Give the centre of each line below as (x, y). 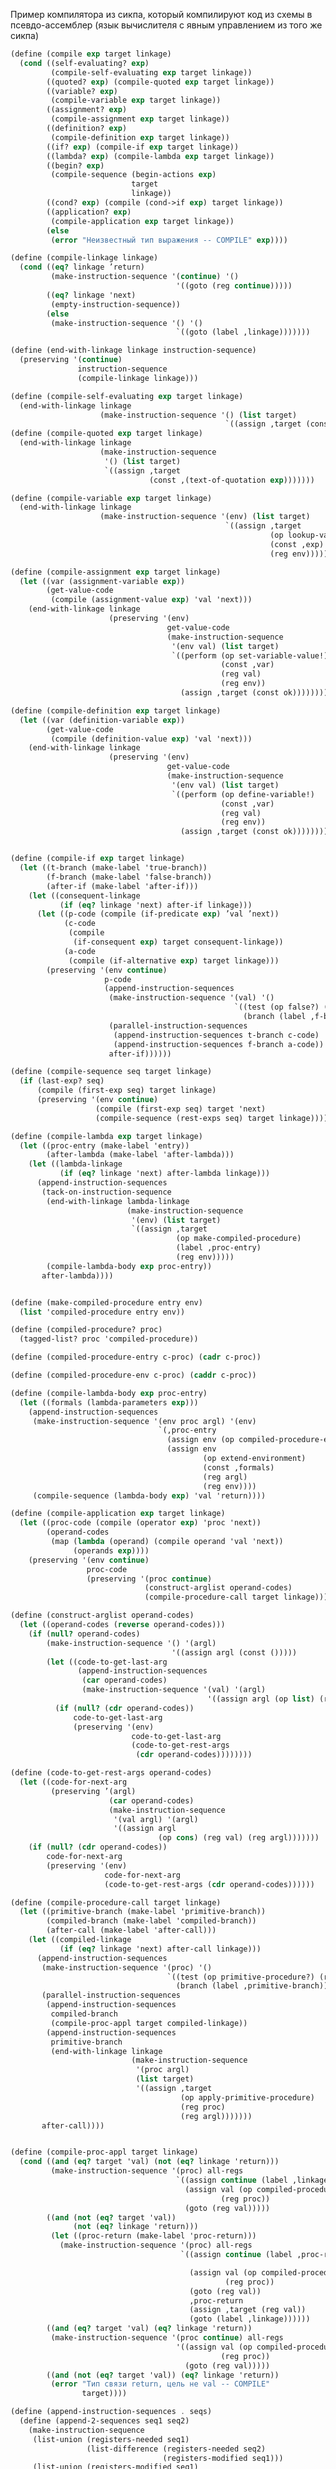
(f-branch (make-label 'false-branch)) (129, 877)
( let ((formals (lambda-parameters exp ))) (109, 1402)
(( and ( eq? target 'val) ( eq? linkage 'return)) (149, 2329)
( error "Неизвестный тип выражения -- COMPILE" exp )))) (169, 240)
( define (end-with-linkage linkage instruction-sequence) (133, 350)
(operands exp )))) (111, 1550)
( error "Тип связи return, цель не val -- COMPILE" (160, 2384)
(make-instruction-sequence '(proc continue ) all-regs (167, 2338)
